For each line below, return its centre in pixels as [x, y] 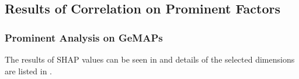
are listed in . [29, 71]
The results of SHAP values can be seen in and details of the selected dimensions [150, 59]
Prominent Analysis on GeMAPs [84, 37]
